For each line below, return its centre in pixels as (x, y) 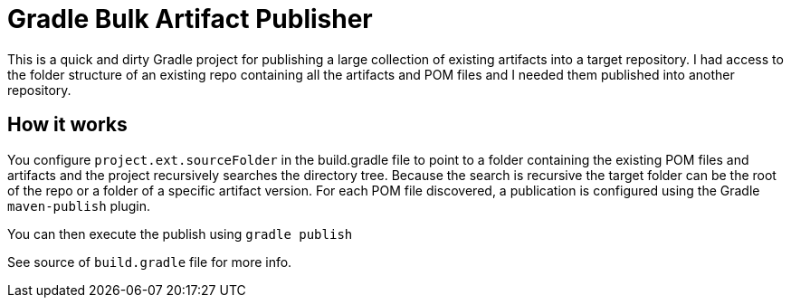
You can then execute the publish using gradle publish (180, 234)
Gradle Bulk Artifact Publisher (190, 19)
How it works (67, 125)
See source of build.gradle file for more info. (150, 262)
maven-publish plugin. (79, 205)
